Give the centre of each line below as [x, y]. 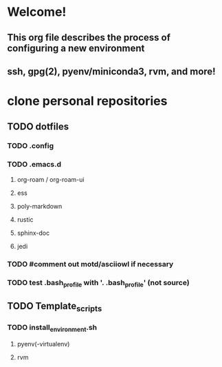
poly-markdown [40, 206]
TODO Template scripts [55, 307]
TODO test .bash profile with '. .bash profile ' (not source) [99, 283]
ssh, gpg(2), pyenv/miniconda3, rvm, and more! [111, 71]
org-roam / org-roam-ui [51, 179]
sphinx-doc [33, 233]
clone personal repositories [87, 101]
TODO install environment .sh [52, 328]
